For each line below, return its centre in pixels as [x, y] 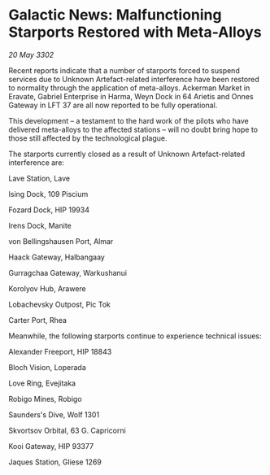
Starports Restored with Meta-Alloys [135, 32]
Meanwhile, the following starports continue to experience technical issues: [135, 336]
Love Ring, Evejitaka [42, 383]
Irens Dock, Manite [40, 225]
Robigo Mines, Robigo [46, 399]
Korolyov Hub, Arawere [48, 288]
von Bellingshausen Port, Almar [61, 241]
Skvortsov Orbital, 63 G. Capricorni [67, 430]
